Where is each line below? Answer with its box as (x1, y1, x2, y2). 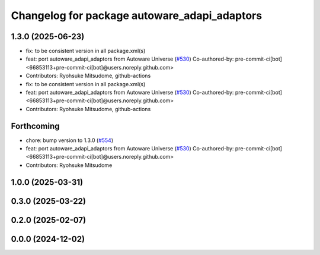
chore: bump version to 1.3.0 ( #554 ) (25, 137, 114, 144)
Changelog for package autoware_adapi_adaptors (11, 9, 263, 22)
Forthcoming (11, 121, 60, 131)
